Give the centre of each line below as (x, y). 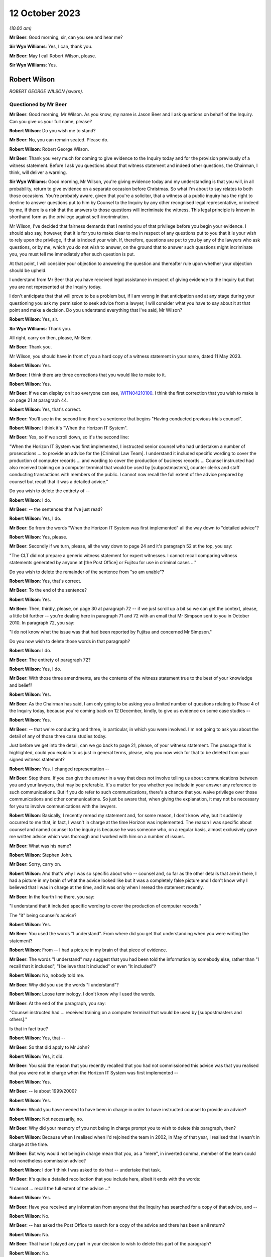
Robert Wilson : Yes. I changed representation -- (59, 769)
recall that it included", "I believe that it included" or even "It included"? (83, 966)
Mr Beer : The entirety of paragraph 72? (50, 660)
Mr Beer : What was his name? (40, 846)
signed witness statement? (37, 760)
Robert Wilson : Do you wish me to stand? (52, 130)
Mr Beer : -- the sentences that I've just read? (56, 509)
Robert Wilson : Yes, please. (38, 537)
